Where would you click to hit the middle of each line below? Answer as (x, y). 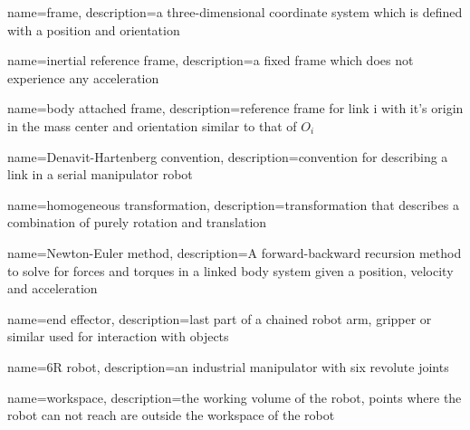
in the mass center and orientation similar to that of (152, 125)
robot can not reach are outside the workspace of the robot (171, 415)
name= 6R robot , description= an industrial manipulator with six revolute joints (228, 366)
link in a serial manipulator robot (100, 174)
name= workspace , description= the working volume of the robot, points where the (235, 397)
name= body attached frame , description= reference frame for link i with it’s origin (235, 108)
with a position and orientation (94, 29)
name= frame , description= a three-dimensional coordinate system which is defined (235, 12)
